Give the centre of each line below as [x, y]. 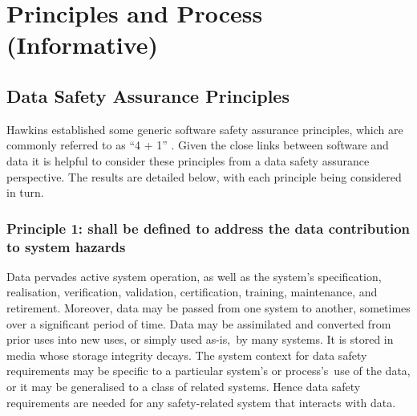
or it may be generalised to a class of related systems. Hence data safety [184, 387]
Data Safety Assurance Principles [148, 95]
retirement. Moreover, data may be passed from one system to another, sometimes [208, 308]
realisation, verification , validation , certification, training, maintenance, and [192, 292]
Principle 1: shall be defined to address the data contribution [208, 228]
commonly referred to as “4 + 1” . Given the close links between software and [198, 145]
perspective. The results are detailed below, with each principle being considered [204, 176]
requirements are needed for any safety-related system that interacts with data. [201, 402]
